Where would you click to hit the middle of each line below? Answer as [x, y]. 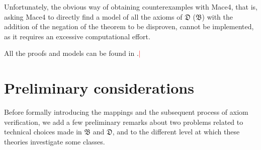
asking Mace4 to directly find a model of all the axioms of [93, 16]
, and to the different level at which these [176, 132]
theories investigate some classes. [55, 141]
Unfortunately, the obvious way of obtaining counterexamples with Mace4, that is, [131, 7]
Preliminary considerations [99, 88]
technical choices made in [43, 132]
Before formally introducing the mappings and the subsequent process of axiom [126, 112]
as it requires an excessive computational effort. [77, 36]
